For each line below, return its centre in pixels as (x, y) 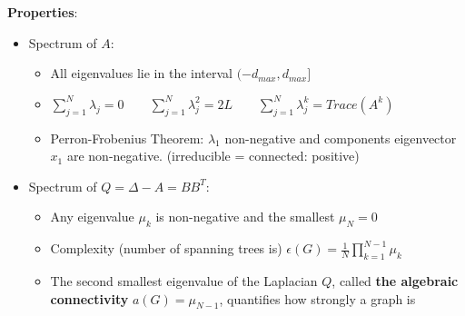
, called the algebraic (395, 280)
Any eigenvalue (92, 217)
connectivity (89, 298)
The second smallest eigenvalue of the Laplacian (184, 280)
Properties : (43, 12)
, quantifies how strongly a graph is (317, 298)
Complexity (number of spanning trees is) (166, 248)
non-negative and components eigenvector (341, 138)
